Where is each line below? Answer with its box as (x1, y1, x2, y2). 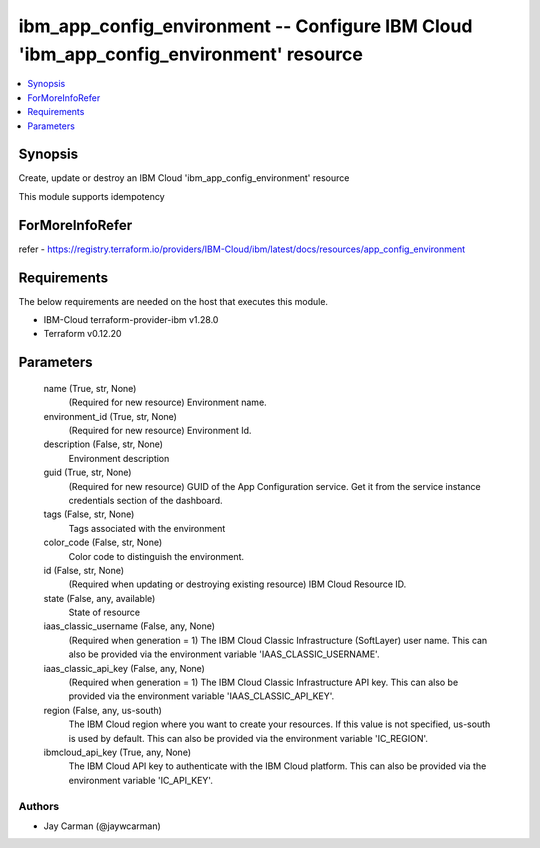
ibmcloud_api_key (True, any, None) (43, 746, 192, 758)
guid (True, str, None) (43, 466, 132, 479)
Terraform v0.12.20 (43, 328, 122, 340)
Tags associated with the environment (68, 522, 226, 534)
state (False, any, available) (43, 592, 156, 604)
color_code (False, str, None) (43, 536, 163, 549)
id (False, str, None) (43, 564, 125, 576)
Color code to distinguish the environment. (68, 550, 245, 562)
